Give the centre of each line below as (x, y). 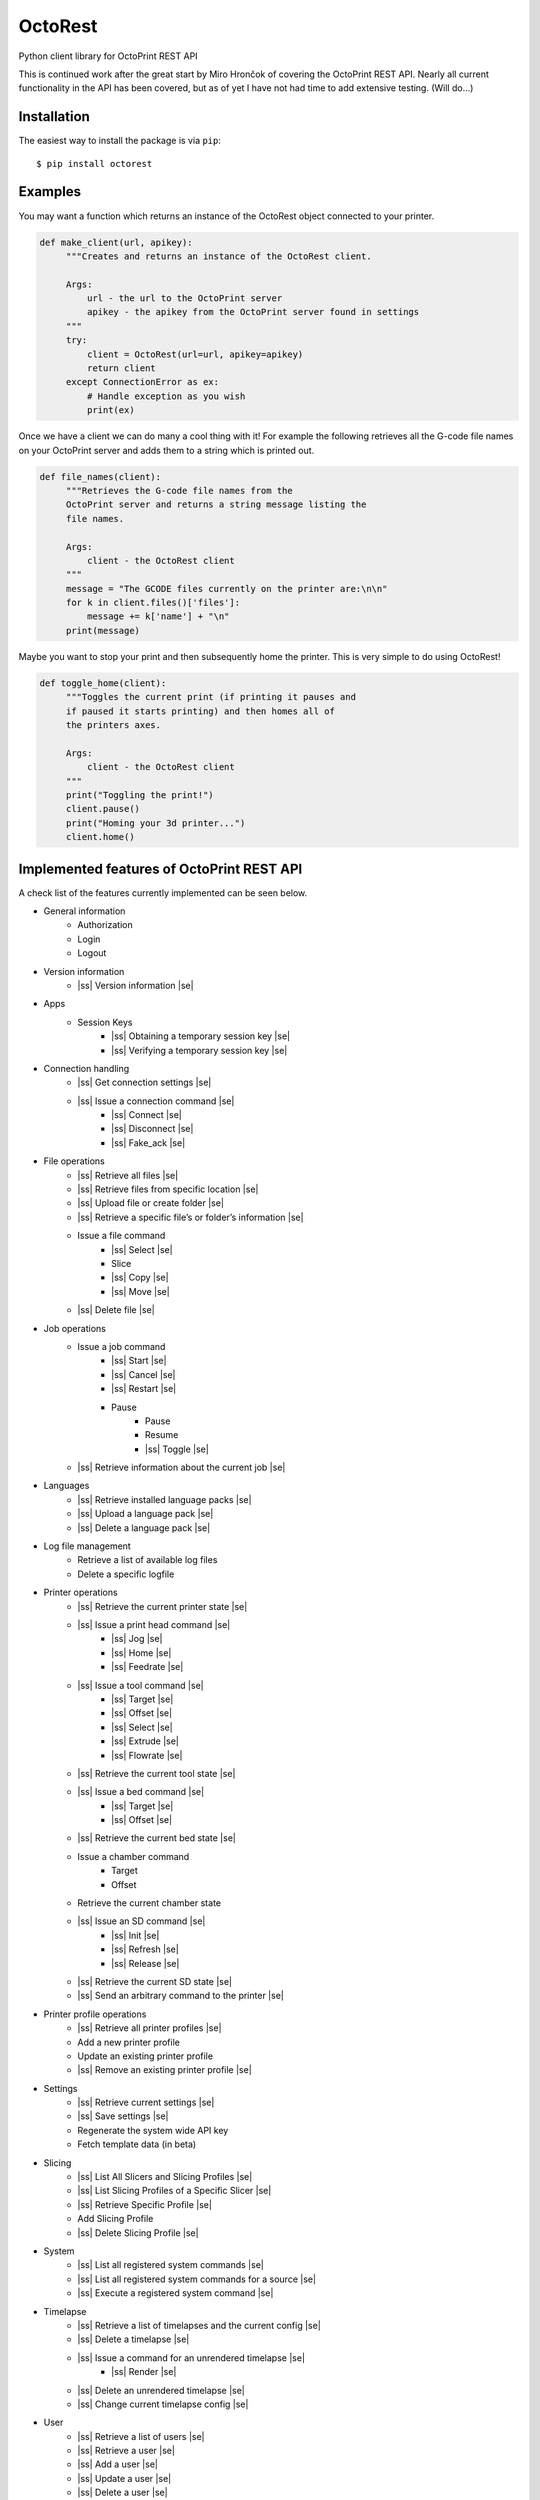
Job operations (75, 1328)
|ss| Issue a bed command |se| (141, 1792)
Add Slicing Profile (115, 2219)
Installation (54, 116)
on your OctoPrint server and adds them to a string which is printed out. (166, 450)
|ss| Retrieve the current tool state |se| (156, 1773)
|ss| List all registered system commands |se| (170, 2265)
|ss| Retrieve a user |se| (126, 2451)
